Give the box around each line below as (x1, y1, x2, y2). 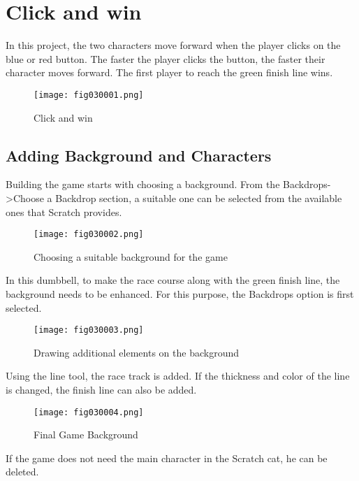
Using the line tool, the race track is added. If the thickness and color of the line (6, 368, 350, 383)
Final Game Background (34, 427, 138, 442)
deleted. (6, 464, 39, 479)
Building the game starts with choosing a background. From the (6, 177, 280, 192)
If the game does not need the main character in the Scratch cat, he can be (6, 450, 328, 465)
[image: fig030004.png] (34, 407, 144, 417)
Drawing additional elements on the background (34, 345, 239, 359)
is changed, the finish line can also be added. (6, 382, 197, 397)
